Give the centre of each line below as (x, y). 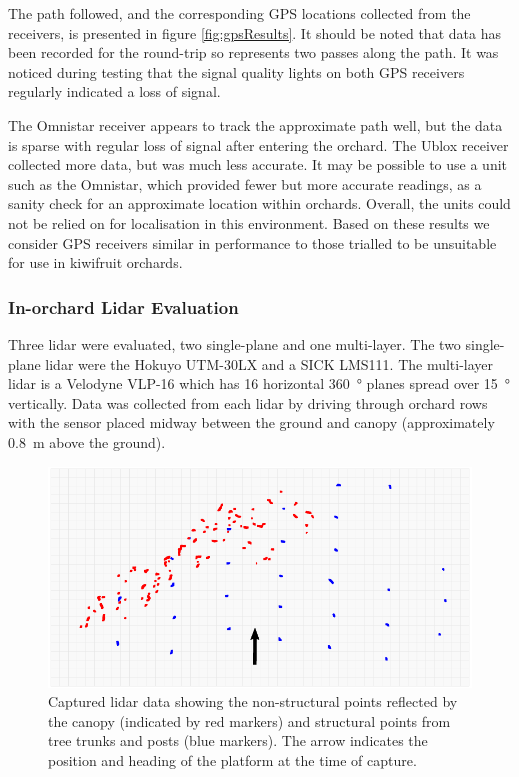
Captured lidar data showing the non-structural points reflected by (253, 701)
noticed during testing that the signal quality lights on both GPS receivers (236, 71)
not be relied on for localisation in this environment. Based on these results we (249, 222)
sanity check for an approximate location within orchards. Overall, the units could (259, 203)
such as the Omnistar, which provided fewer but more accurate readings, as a (245, 183)
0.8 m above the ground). (87, 441)
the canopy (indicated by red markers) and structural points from (249, 720)
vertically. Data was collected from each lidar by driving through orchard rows (248, 402)
